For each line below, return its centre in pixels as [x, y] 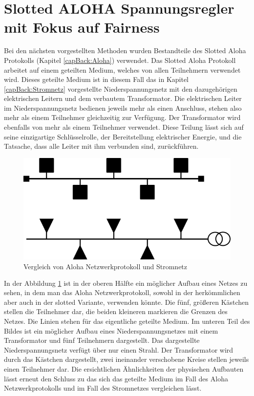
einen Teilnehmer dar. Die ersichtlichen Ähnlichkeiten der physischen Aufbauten [124, 368]
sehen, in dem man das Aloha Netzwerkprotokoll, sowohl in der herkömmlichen [122, 292]
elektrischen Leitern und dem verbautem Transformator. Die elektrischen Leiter [123, 98]
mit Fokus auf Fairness [82, 27]
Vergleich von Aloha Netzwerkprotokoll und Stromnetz [106, 266]
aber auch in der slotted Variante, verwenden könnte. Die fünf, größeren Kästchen [127, 302]
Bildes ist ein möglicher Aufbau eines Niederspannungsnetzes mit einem [111, 330]
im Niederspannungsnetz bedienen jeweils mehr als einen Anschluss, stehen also [123, 108]
